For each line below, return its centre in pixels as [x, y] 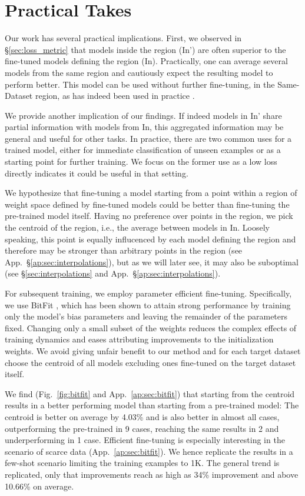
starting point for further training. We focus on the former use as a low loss [141, 162]
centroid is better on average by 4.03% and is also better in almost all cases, [142, 416]
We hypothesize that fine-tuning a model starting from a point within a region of [151, 193]
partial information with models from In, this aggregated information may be [144, 127]
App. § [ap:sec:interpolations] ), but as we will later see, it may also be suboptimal [152, 262]
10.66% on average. [39, 486]
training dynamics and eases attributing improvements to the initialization [139, 339]
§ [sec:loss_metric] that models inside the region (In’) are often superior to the [145, 49]
